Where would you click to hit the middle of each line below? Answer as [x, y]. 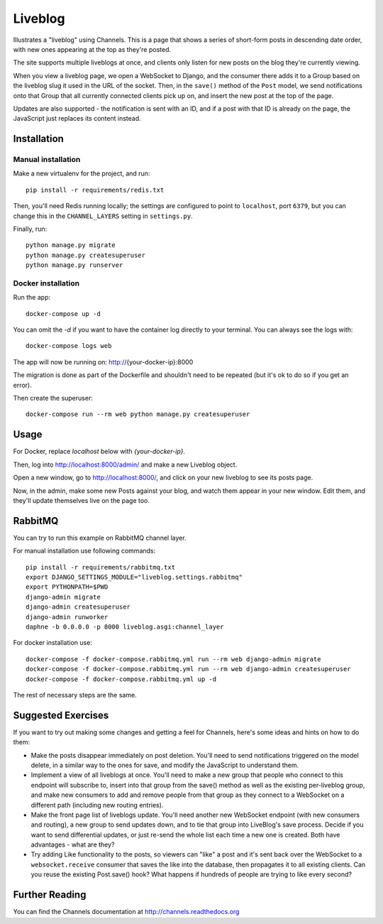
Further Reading [50, 895]
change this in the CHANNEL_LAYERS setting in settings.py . [103, 216]
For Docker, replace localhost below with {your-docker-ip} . [99, 452]
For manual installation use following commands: [84, 551]
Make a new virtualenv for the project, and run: [82, 173]
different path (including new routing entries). [97, 805]
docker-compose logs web [69, 346]
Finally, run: [30, 229]
